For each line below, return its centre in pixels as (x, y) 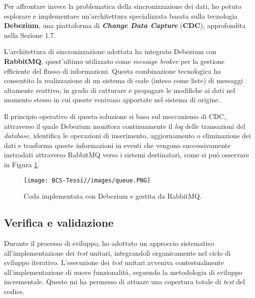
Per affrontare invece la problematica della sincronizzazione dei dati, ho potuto (123, 6)
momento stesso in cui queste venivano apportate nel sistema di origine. (112, 100)
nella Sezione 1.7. (30, 35)
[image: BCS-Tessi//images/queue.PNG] (87, 180)
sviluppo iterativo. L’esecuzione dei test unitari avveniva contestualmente (114, 262)
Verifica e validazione (59, 223)
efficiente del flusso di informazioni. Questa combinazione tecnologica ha (112, 71)
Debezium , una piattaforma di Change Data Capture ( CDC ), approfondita (125, 25)
